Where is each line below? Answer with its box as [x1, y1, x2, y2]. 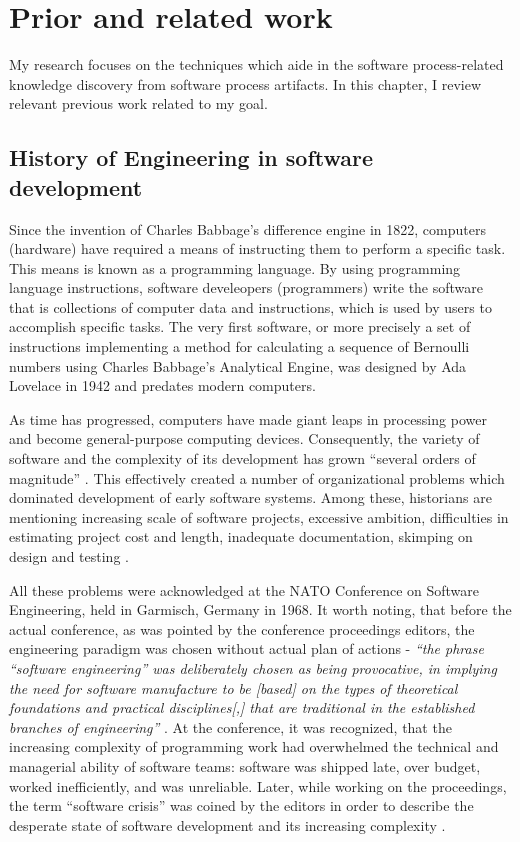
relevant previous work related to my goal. [9, 93, 268, 114]
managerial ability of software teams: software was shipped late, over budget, [9, 755, 481, 776]
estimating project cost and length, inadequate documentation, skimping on [9, 526, 473, 547]
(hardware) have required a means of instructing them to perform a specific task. [9, 238, 506, 259]
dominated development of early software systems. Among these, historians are [9, 487, 492, 508]
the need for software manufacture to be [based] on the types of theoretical [9, 677, 458, 698]
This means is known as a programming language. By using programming [9, 257, 461, 278]
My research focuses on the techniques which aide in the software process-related [9, 54, 504, 75]
